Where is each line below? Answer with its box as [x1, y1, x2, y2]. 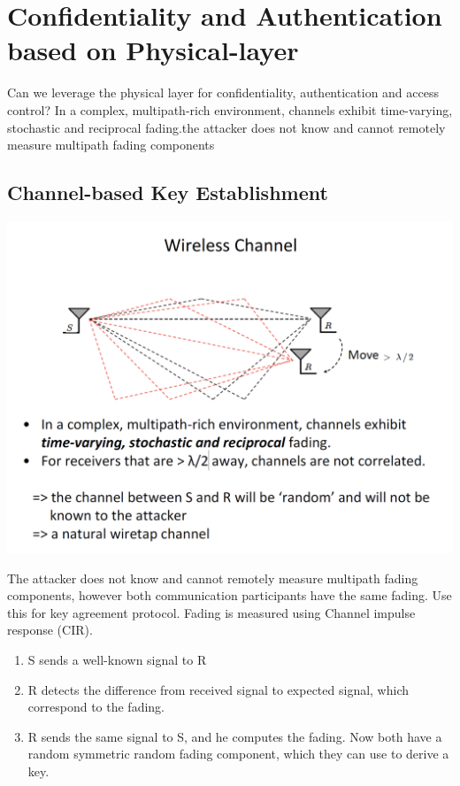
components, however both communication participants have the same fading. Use [7, 586, 452, 605]
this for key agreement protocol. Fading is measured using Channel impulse [7, 603, 416, 621]
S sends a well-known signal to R [27, 650, 207, 668]
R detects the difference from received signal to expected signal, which [27, 680, 410, 698]
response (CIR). [7, 620, 93, 639]
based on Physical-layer [7, 32, 299, 68]
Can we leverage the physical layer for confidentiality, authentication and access [7, 83, 439, 102]
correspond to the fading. [27, 697, 165, 716]
